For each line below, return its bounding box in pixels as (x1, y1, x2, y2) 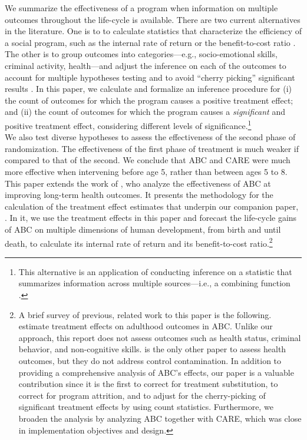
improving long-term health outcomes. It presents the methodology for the (5, 188, 273, 201)
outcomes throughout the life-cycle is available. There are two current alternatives (5, 13, 301, 25)
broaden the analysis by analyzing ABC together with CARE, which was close (18, 412, 302, 424)
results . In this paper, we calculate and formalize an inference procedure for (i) (5, 82, 292, 95)
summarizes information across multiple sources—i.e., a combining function (18, 277, 291, 289)
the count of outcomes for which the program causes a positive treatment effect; (5, 94, 293, 106)
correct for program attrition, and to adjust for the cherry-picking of (18, 389, 266, 401)
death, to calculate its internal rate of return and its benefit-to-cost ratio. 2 (5, 235, 273, 249)
